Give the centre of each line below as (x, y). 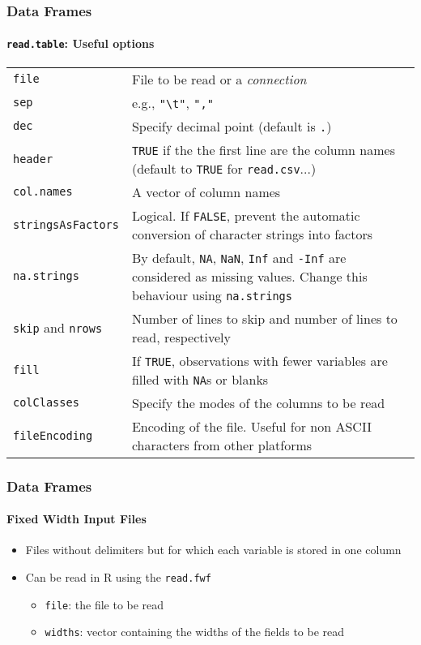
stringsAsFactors (66, 224)
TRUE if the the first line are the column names (263, 149)
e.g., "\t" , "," (172, 102)
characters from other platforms (222, 445)
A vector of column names (206, 191)
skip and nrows (58, 328)
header (33, 159)
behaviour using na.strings (212, 295)
